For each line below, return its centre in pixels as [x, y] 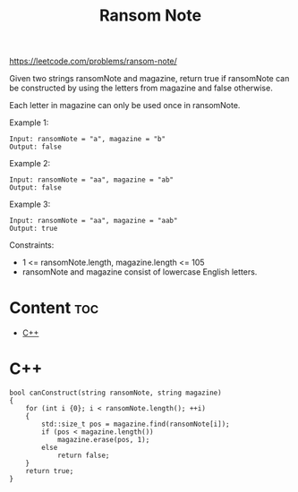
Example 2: [30, 164]
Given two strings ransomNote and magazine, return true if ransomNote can [149, 79]
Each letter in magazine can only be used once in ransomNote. [125, 106]
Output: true [34, 229]
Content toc [54, 308]
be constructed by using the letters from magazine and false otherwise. [141, 88]
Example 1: [29, 123]
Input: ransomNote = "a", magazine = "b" [88, 140]
